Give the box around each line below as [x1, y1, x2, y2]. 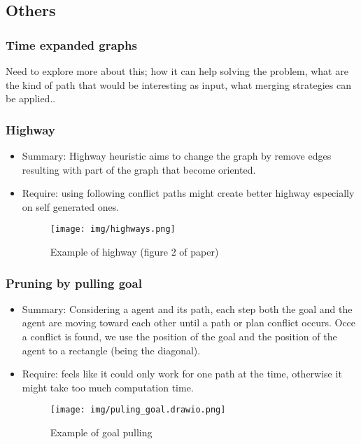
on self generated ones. [22, 199, 120, 214]
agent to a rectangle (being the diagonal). [22, 342, 201, 357]
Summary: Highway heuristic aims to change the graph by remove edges [22, 148, 332, 162]
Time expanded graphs [6, 36, 137, 53]
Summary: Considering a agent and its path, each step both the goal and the [22, 301, 353, 316]
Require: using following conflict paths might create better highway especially [22, 186, 355, 200]
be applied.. [6, 91, 56, 106]
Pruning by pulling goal [6, 274, 142, 291]
